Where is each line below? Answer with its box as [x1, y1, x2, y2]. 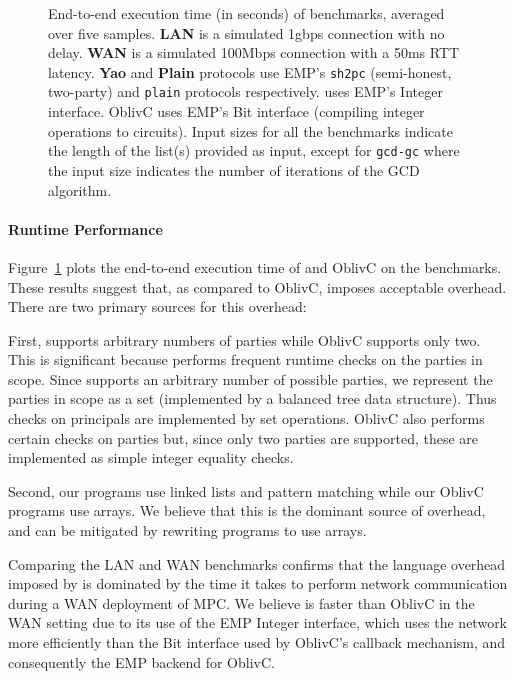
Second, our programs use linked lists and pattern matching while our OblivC [8, 480, 484, 501]
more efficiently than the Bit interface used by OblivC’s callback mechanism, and [8, 632, 506, 653]
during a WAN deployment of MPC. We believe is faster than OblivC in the [8, 592, 475, 613]
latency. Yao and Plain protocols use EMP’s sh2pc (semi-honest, [48, 61, 452, 82]
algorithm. [48, 179, 112, 200]
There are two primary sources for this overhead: [8, 296, 307, 317]
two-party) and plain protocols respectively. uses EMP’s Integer [48, 81, 443, 102]
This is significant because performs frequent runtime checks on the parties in [8, 349, 483, 370]
